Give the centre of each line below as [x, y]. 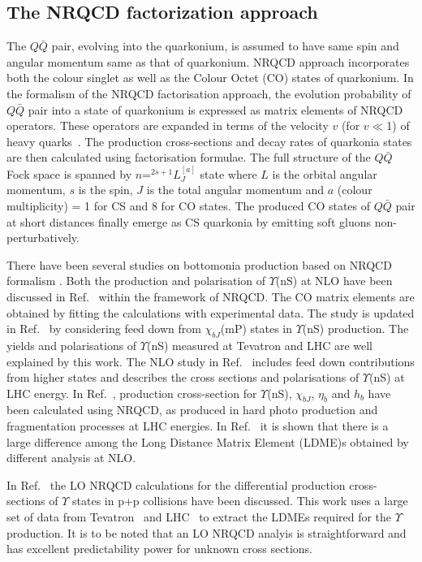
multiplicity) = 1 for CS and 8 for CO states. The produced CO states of [189, 205]
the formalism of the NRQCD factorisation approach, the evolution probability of [209, 93]
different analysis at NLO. [71, 458]
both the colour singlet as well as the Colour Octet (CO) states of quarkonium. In [210, 78]
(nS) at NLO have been [334, 281]
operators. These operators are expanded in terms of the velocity [168, 125]
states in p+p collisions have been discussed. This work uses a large [240, 501]
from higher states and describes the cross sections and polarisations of [183, 377]
